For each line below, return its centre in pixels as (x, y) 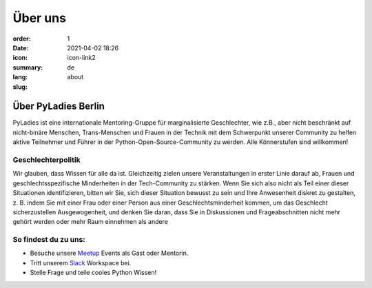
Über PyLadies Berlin (59, 106)
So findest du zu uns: (49, 240)
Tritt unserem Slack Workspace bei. (81, 263)
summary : (28, 67)
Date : (21, 48)
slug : (20, 87)
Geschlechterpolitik (46, 160)
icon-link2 (81, 58)
